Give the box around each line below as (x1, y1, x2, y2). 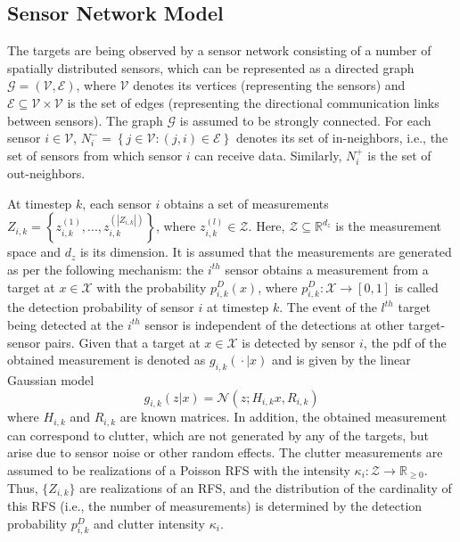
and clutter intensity (94, 513, 205, 532)
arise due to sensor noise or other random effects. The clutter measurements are (7, 443, 443, 462)
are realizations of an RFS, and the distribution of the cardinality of (79, 478, 452, 497)
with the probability (96, 277, 207, 296)
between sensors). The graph (7, 111, 163, 129)
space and (7, 242, 61, 261)
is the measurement (335, 217, 442, 235)
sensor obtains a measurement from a (225, 259, 429, 278)
